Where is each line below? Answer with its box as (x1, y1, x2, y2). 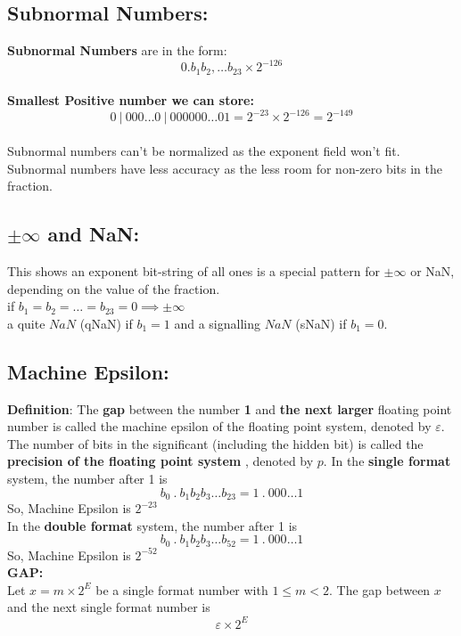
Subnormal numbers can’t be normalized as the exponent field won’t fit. (7, 142, 400, 160)
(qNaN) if (79, 314, 133, 332)
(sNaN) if (295, 314, 347, 332)
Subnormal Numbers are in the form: (7, 41, 227, 60)
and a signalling (174, 314, 260, 332)
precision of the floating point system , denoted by (7, 452, 314, 470)
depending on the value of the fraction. (7, 279, 220, 298)
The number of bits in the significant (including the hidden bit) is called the (7, 434, 424, 453)
